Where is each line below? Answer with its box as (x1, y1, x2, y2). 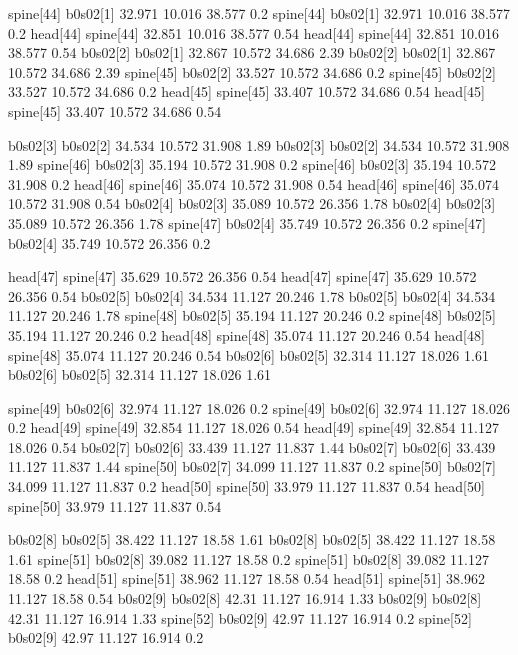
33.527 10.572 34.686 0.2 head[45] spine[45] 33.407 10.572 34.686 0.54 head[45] (8, 81, 485, 102)
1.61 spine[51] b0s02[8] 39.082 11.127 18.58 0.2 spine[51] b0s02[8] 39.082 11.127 (8, 548, 489, 569)
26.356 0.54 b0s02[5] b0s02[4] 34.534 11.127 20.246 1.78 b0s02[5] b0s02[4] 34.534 (8, 285, 496, 306)
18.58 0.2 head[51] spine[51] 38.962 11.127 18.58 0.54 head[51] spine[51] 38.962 (8, 568, 485, 589)
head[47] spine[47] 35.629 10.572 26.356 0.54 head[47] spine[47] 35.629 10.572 (8, 266, 477, 287)
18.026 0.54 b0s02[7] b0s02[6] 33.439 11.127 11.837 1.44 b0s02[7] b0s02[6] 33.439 (8, 436, 496, 457)
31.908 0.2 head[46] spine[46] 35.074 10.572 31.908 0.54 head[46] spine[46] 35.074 (8, 173, 499, 194)
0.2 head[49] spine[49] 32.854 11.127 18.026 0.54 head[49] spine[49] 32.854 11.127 (8, 417, 499, 438)
